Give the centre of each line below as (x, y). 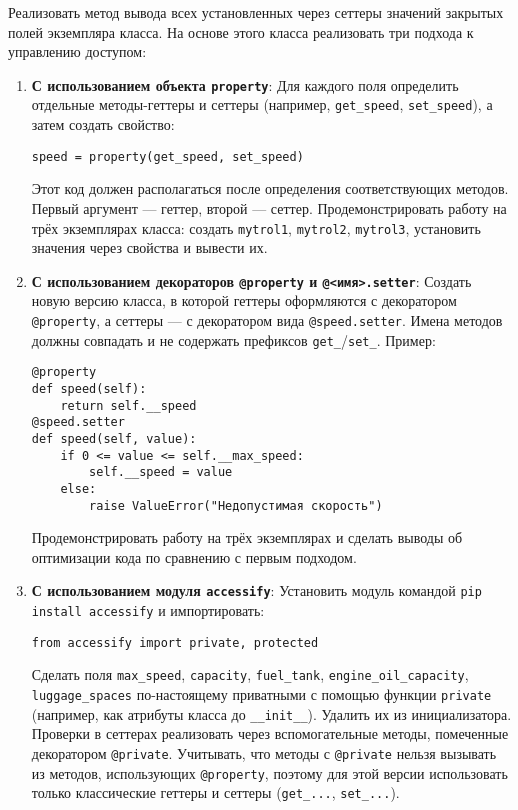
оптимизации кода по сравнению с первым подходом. (194, 556)
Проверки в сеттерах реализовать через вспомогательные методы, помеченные (270, 733)
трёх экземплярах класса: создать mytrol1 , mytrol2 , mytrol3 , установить (256, 227)
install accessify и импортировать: (148, 610)
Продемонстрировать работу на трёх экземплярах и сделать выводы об (247, 537)
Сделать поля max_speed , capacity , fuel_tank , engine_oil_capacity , (250, 674)
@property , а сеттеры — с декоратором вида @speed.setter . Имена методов (267, 320)
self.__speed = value (161, 472)
